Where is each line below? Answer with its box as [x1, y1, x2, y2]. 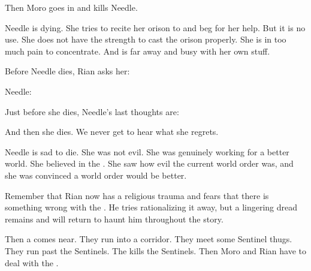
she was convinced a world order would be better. [5, 168, 187, 181]
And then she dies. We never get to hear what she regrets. [5, 125, 219, 138]
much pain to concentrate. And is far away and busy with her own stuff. [5, 44, 270, 57]
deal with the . [5, 256, 59, 269]
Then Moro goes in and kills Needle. [5, 1, 138, 13]
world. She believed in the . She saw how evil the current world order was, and [5, 157, 294, 170]
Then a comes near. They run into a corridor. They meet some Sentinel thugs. [5, 233, 292, 245]
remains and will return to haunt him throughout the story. [5, 212, 224, 225]
